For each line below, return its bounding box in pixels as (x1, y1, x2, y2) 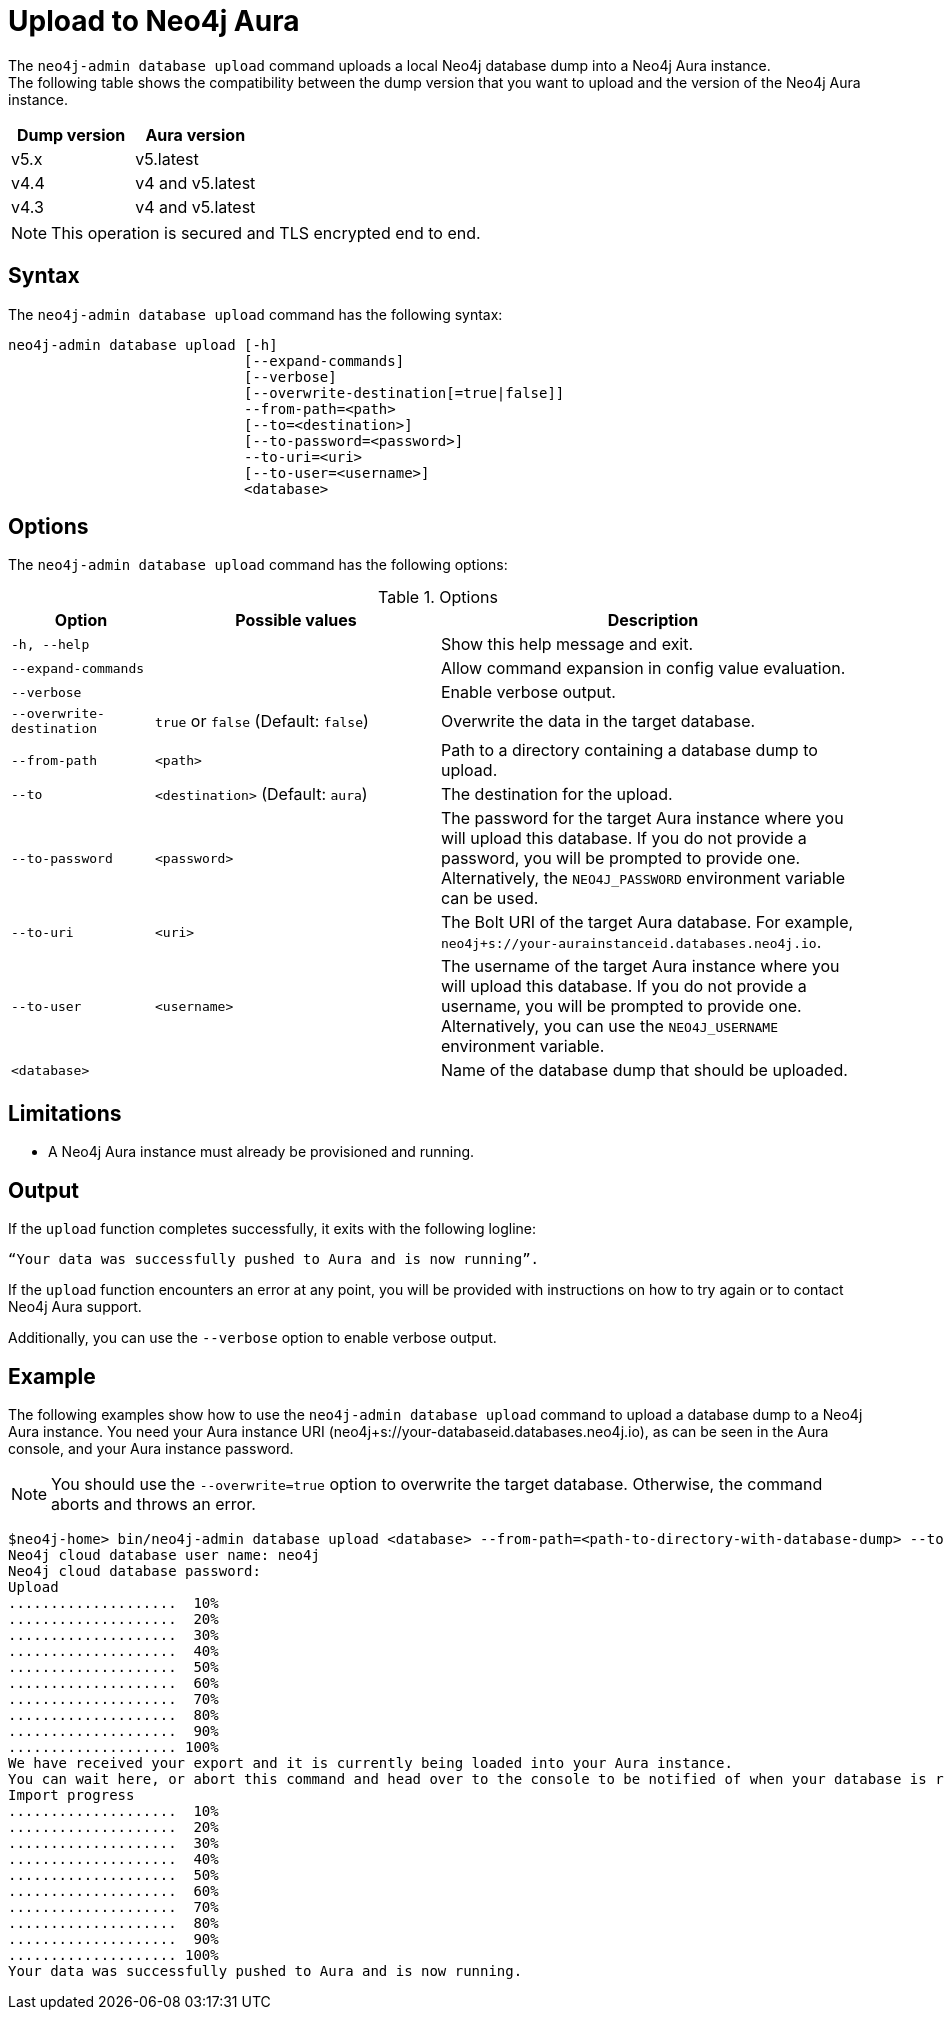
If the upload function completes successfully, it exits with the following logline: (8, 1220, 537, 1238)
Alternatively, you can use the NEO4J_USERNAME (440, 1016, 779, 1037)
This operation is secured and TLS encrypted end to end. (51, 222, 481, 243)
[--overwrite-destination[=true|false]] (244, 384, 565, 401)
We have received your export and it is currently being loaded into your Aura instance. (8, 1754, 733, 1771)
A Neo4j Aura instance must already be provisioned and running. (48, 1143, 475, 1161)
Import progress (8, 1786, 135, 1803)
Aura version (145, 124, 246, 145)
